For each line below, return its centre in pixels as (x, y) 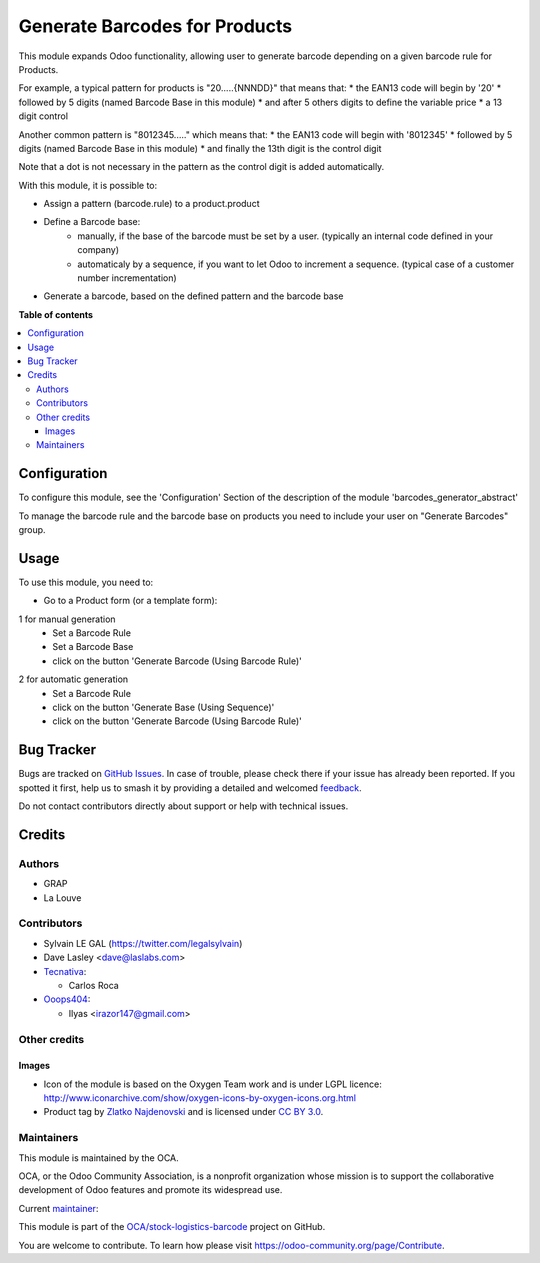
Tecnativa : (65, 971)
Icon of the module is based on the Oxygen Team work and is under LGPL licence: (212, 1084)
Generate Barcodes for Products (155, 26)
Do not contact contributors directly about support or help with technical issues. (183, 806)
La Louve (62, 897)
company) (98, 250)
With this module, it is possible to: (88, 185)
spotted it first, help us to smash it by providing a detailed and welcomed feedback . (190, 787)
